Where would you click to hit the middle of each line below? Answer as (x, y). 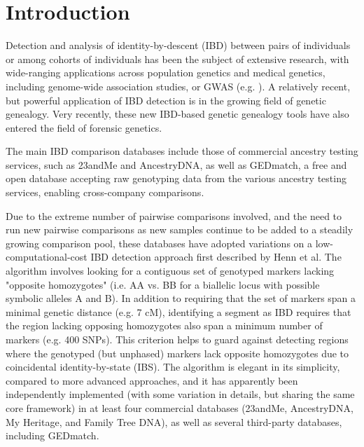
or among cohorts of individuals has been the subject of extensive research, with (177, 59)
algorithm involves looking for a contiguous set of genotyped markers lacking (170, 271)
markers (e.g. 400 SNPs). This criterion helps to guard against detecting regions (177, 339)
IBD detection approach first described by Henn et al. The (216, 257)
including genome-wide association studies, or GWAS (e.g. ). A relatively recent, (178, 86)
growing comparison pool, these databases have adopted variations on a (159, 243)
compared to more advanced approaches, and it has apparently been (152, 380)
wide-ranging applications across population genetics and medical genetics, (166, 73)
